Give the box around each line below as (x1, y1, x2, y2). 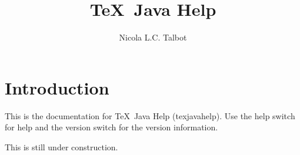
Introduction (5, 75, 109, 99)
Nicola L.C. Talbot (119, 31, 187, 43)
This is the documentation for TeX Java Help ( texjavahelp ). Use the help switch (5, 109, 295, 122)
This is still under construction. (5, 140, 118, 153)
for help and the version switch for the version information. (5, 121, 218, 133)
